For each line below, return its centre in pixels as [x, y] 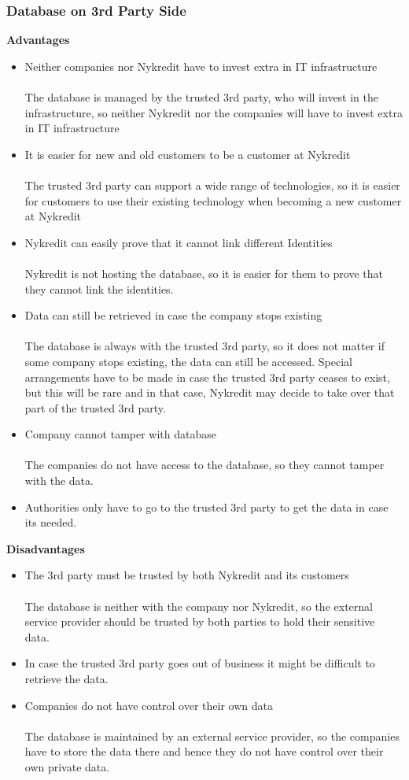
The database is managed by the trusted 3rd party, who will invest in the [201, 97]
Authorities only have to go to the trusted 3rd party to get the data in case [206, 506]
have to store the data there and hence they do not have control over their [204, 751]
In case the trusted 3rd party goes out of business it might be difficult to [200, 663]
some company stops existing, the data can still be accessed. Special [189, 361]
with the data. [59, 481]
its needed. [51, 522]
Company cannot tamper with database [120, 434]
